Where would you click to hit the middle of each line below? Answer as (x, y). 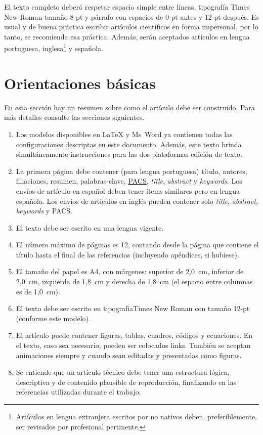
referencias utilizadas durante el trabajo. (78, 392)
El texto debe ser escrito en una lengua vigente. (90, 227)
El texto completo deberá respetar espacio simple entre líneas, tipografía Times (127, 7)
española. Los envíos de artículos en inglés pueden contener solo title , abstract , (137, 201)
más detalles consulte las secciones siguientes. (74, 117)
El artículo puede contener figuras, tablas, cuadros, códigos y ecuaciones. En (134, 335)
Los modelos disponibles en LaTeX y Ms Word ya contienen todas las (124, 134)
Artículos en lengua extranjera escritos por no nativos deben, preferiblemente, (137, 416)
